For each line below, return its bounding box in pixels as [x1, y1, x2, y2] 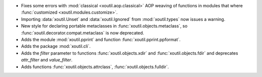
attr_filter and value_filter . [21, 57, 73, 63]
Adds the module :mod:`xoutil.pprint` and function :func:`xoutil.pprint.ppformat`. [21, 36, 181, 42]
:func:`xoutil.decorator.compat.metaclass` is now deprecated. [21, 30, 144, 36]
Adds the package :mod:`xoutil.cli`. [21, 44, 91, 49]
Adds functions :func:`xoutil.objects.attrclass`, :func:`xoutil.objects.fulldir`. [21, 63, 169, 70]
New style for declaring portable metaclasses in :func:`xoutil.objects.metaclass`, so [21, 23, 188, 29]
